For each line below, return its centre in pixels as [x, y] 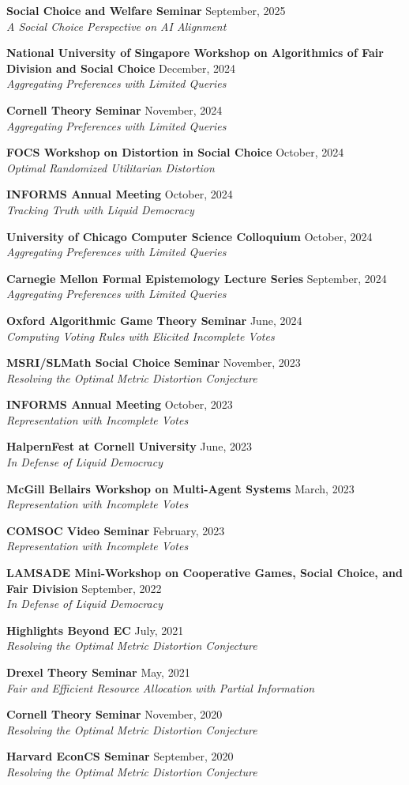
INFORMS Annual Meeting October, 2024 [120, 194]
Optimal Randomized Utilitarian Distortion [111, 167]
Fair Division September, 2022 [84, 588]
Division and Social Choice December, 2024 [121, 68]
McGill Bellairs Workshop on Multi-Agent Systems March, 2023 [180, 488]
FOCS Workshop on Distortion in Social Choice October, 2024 [175, 152]
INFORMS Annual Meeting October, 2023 [120, 404]
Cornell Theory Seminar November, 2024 [114, 109]
